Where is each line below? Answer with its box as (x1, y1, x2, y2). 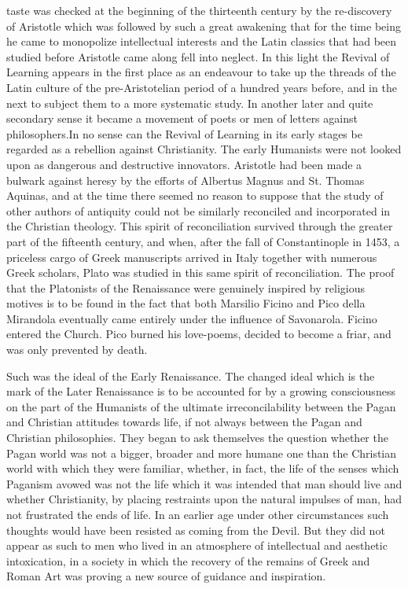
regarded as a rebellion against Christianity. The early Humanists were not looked (6, 141, 402, 157)
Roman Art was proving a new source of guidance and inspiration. (6, 568, 326, 584)
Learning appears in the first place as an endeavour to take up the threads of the (6, 64, 396, 80)
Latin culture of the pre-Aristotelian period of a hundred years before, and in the (6, 79, 397, 95)
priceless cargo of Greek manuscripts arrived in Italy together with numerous (6, 248, 377, 265)
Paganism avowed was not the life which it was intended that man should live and (6, 475, 402, 491)
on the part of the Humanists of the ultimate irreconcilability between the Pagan (6, 398, 396, 414)
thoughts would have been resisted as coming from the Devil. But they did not (6, 521, 385, 538)
